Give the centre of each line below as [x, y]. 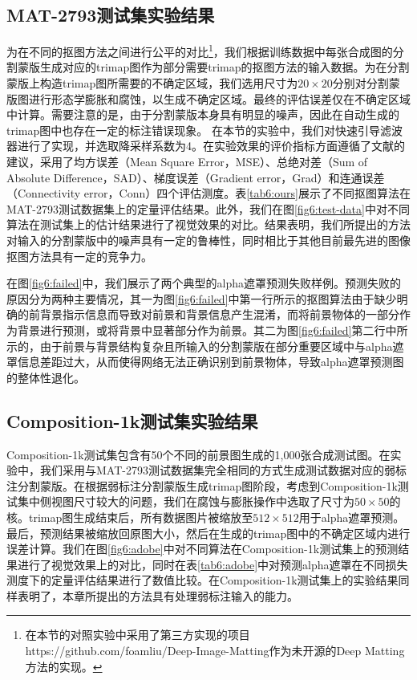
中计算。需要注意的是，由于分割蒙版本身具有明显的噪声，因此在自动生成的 [203, 114]
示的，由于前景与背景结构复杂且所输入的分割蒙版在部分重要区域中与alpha [200, 346]
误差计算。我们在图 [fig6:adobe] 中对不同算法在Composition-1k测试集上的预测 [202, 549]
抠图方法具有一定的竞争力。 [79, 256]
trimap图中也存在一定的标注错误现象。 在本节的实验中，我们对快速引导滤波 [204, 130]
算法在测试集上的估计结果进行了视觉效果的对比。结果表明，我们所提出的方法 [208, 224]
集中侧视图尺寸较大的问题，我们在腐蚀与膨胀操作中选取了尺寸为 [186, 501]
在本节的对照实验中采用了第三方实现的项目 [138, 635]
